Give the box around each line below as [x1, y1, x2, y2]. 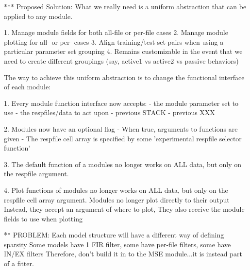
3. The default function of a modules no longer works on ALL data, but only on [4, 159, 242, 169]
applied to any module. [4, 11, 73, 21]
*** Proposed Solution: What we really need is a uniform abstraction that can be [4, 1, 247, 11]
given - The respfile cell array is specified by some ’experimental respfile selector [4, 133, 242, 143]
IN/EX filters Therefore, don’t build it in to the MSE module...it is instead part [4, 249, 242, 259]
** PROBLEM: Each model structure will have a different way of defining [4, 230, 224, 240]
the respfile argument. [4, 169, 69, 179]
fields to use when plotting [4, 213, 83, 223]
